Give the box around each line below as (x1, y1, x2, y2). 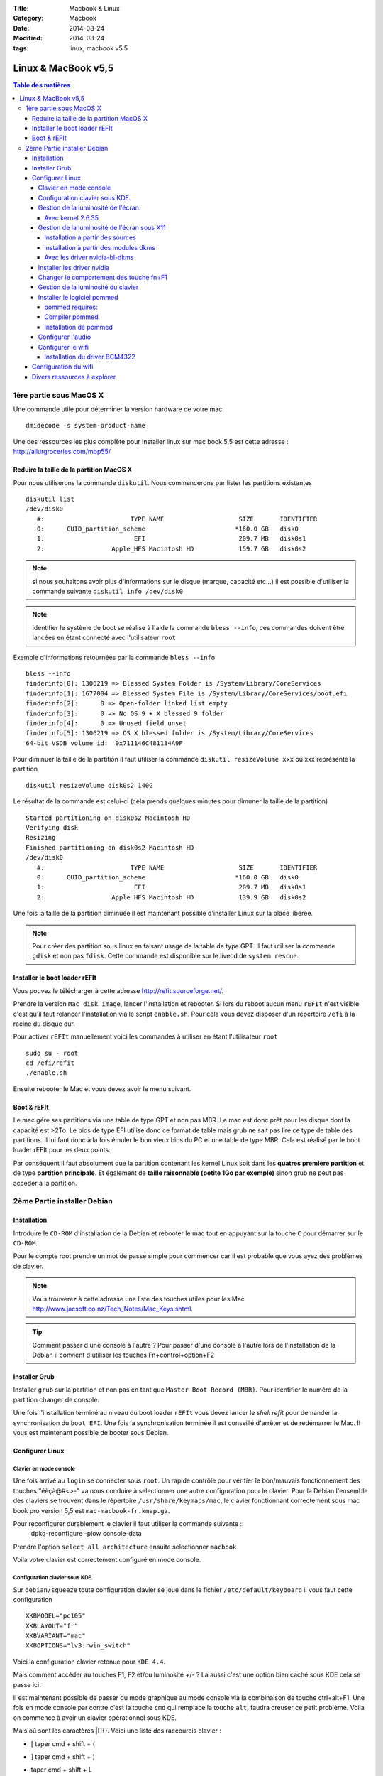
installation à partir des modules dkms (44, 243, 156, 251)
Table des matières (13, 81, 71, 90)
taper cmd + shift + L (30, 1765, 92, 1774)
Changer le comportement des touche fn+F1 (38, 273, 168, 281)
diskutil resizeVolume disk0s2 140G (26, 781, 153, 789)
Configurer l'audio (38, 332, 91, 341)
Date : (13, 23, 30, 32)
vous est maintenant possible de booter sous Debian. (13, 1429, 169, 1437)
